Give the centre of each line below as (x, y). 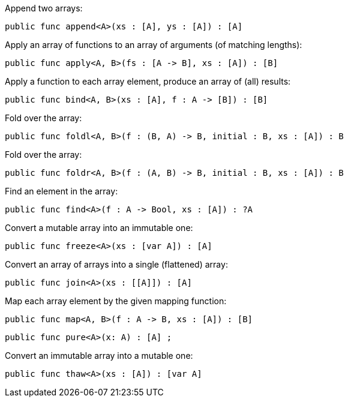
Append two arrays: (44, 8)
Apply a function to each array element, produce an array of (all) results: (148, 81)
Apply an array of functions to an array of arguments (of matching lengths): (154, 45)
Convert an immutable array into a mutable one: (99, 355)
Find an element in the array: (61, 191)
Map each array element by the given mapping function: (116, 301)
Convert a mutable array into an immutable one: (99, 228)
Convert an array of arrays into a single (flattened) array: (116, 264)
